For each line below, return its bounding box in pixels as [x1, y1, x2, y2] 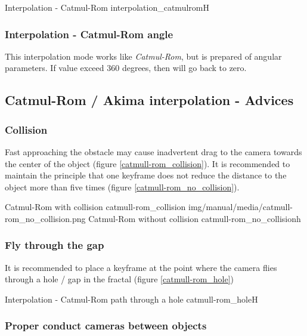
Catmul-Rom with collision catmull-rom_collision [5, 201, 186, 213]
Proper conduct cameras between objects [5, 318, 207, 333]
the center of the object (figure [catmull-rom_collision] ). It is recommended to [5, 157, 290, 169]
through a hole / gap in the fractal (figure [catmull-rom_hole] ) [5, 273, 234, 285]
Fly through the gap [5, 238, 104, 252]
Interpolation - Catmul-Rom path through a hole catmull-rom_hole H [5, 292, 258, 305]
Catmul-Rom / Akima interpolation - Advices [5, 91, 294, 109]
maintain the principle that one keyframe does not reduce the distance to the [5, 169, 287, 181]
